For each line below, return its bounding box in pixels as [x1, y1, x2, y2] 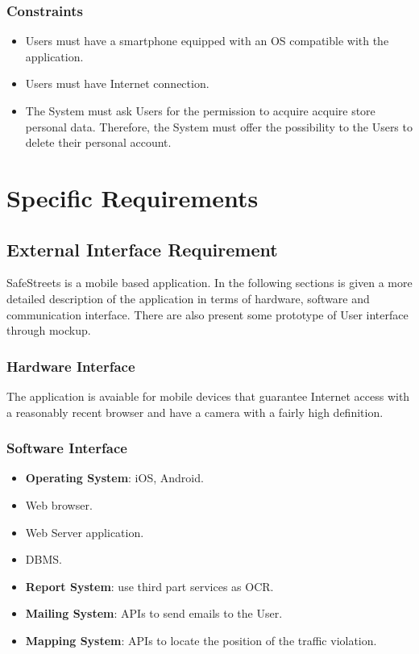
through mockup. [6, 322, 91, 339]
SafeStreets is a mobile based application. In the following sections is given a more [6, 274, 413, 291]
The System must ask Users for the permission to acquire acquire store [25, 102, 375, 119]
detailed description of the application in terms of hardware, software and [6, 290, 370, 306]
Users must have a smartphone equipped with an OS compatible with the [25, 32, 389, 49]
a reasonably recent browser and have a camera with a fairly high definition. [6, 403, 384, 420]
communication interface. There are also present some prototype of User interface [6, 306, 409, 323]
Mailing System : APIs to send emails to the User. [25, 605, 283, 622]
